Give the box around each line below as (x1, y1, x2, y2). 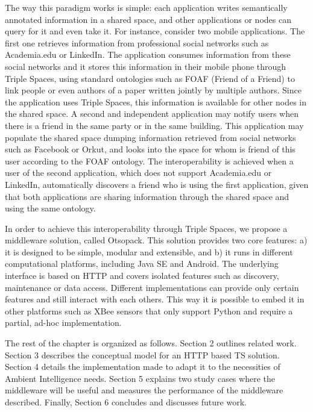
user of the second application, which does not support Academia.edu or (5, 166, 272, 179)
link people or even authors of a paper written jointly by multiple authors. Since (5, 84, 302, 96)
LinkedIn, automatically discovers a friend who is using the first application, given (5, 178, 309, 190)
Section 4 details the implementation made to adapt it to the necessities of (5, 360, 280, 373)
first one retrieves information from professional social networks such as (5, 36, 269, 49)
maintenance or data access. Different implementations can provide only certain (5, 281, 299, 293)
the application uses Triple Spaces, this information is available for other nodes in (5, 95, 306, 108)
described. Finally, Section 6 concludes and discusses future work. (5, 396, 247, 408)
